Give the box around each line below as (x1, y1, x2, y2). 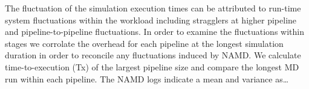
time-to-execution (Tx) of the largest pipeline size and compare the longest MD (5, 60, 299, 73)
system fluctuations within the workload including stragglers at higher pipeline (5, 13, 297, 26)
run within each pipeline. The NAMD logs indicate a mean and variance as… (5, 72, 289, 85)
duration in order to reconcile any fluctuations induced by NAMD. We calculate (5, 49, 301, 61)
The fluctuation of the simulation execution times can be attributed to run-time (5, 2, 301, 14)
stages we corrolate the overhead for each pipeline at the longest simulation (5, 37, 284, 49)
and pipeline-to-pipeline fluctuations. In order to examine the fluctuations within (5, 25, 304, 38)
